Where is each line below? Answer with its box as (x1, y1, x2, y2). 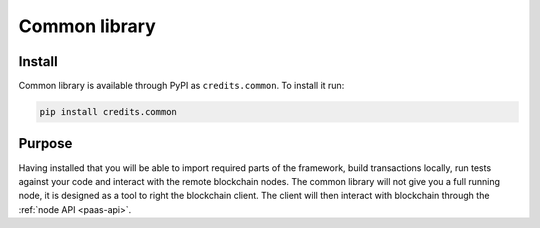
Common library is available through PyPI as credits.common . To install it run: (18, 80, 345, 92)
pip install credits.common (39, 106, 177, 118)
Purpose (18, 135, 73, 152)
